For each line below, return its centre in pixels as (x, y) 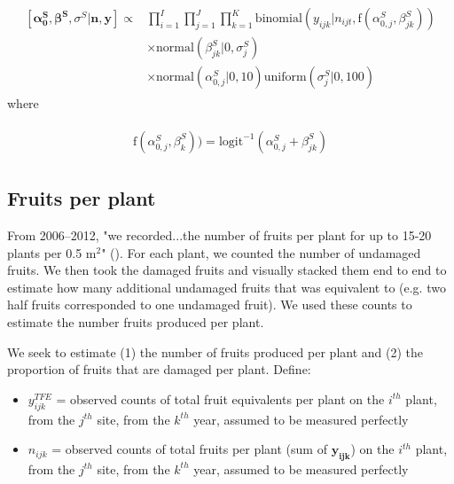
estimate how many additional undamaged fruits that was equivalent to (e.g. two (227, 287)
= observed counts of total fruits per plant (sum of (189, 449)
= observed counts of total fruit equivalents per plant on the (220, 398)
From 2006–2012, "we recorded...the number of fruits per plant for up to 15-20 (219, 234)
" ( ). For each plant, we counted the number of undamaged (261, 252)
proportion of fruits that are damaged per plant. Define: (159, 369)
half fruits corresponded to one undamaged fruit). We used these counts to (210, 304)
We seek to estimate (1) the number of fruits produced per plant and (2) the (215, 351)
